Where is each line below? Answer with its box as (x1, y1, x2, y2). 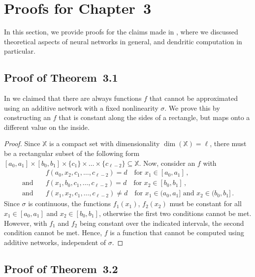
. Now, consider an (139, 157, 195, 168)
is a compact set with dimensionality (49, 138, 160, 149)
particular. (4, 46, 35, 56)
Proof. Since (4, 138, 40, 149)
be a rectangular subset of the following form (4, 148, 140, 158)
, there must (210, 138, 247, 149)
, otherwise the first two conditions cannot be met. (98, 208, 252, 218)
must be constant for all (169, 198, 242, 209)
